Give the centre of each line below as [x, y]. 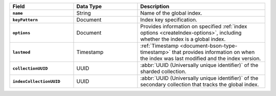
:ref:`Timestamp [159, 46]
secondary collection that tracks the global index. [200, 85]
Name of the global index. [171, 13]
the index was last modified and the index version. [201, 58]
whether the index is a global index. [183, 39]
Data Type [89, 6]
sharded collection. [163, 71]
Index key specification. [169, 20]
